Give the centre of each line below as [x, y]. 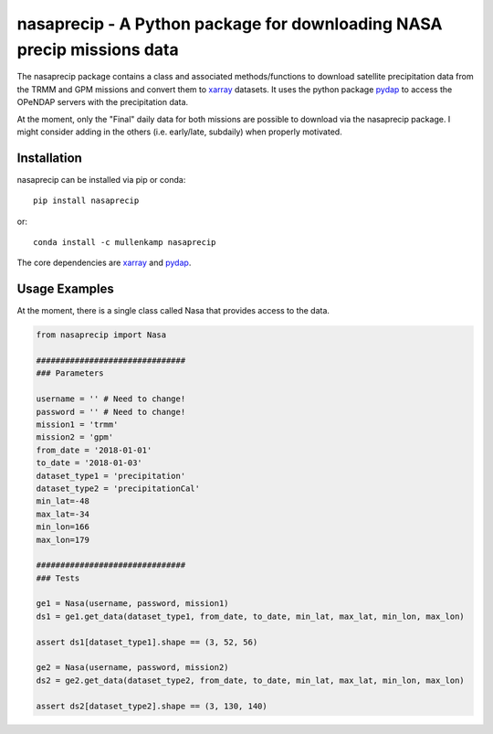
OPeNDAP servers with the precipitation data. [103, 102]
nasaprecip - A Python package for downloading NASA [230, 24]
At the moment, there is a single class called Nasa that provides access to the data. [173, 311]
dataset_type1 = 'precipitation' [111, 476]
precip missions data [98, 49]
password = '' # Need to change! [111, 412]
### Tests [58, 578]
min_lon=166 [63, 527]
